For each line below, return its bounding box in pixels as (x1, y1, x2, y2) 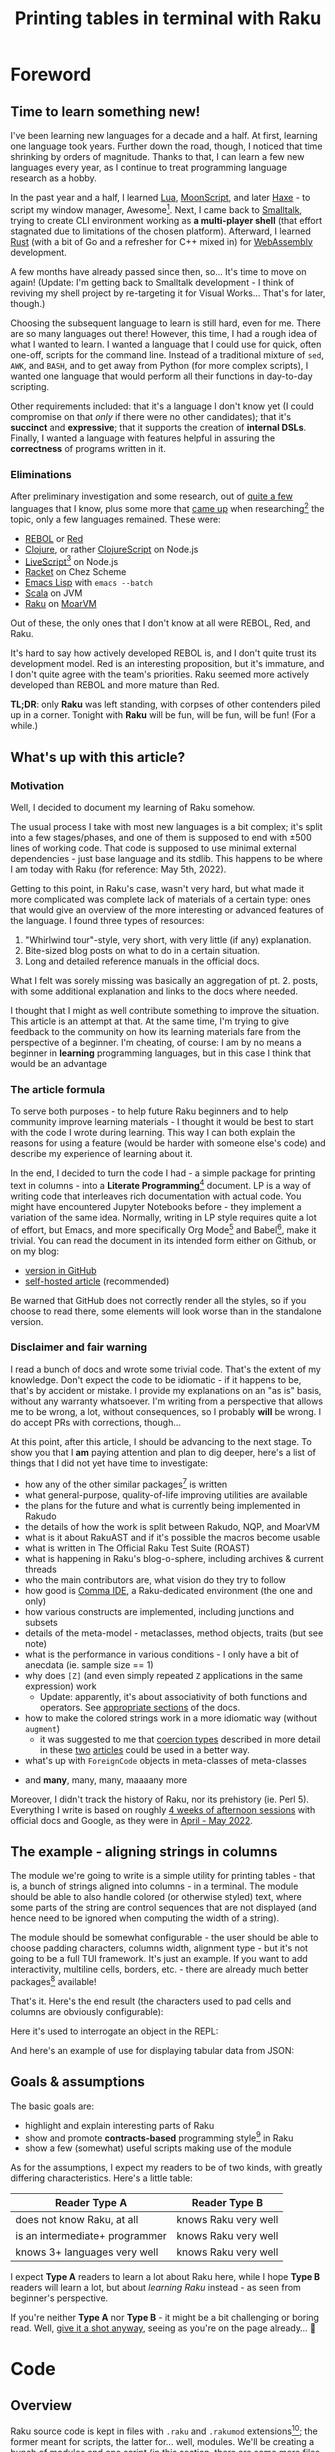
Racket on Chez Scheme (24, 566, 127, 578)
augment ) (24, 1722, 61, 1734)
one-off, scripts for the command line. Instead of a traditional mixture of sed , (10, 348, 325, 361)
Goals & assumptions (10, 2073, 145, 2091)
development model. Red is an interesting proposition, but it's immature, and (10, 658, 325, 670)
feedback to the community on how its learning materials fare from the (10, 1025, 302, 1037)
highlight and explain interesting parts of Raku (24, 2119, 215, 2131)
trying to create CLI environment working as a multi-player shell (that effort (10, 214, 323, 226)
